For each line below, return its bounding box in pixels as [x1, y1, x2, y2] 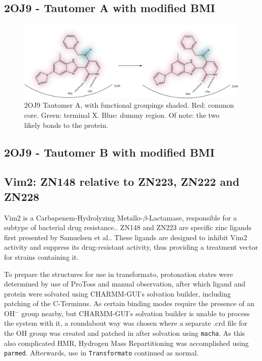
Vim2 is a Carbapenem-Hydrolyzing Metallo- [4, 212, 143, 223]
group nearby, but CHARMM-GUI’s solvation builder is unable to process [21, 308, 250, 318]
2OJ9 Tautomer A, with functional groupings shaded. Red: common [24, 100, 234, 110]
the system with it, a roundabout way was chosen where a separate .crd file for [4, 318, 247, 328]
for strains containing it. [4, 251, 79, 262]
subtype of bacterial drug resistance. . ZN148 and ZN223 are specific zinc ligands [4, 222, 251, 233]
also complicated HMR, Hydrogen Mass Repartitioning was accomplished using [4, 337, 249, 348]
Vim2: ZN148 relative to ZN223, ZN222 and [4, 174, 240, 189]
